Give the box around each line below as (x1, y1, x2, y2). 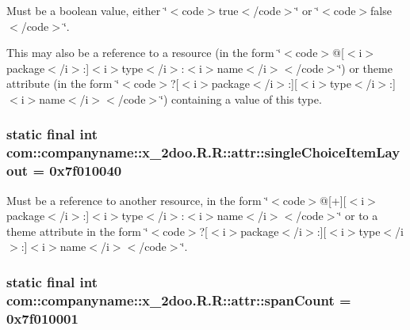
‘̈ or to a (338, 207, 378, 224)
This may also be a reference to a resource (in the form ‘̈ (6, 44, 282, 61)
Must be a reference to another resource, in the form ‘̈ (6, 192, 269, 208)
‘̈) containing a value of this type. (160, 90, 322, 107)
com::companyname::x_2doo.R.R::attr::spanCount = (6, 290, 351, 309)
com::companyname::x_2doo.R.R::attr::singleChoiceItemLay (6, 142, 400, 162)
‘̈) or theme (338, 59, 393, 76)
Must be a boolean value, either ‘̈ (6, 2, 167, 18)
